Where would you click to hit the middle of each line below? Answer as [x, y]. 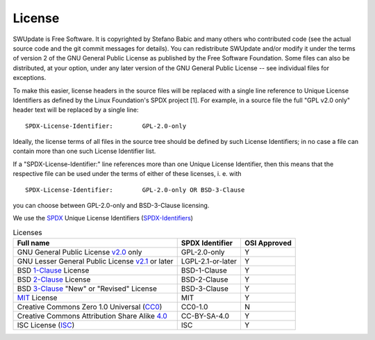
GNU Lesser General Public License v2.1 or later [95, 261]
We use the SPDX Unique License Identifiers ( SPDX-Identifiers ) [103, 218]
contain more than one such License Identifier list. [84, 151]
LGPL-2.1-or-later [209, 261]
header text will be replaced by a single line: [76, 110]
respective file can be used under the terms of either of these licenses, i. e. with [127, 174]
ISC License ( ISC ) [46, 325]
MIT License [37, 298]
